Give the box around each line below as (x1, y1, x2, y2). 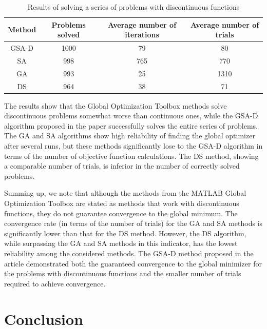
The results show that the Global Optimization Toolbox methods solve (4, 100, 227, 111)
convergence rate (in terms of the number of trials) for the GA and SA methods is (4, 218, 263, 229)
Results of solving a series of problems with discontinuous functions (27, 2, 240, 12)
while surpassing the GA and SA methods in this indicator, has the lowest (4, 238, 238, 249)
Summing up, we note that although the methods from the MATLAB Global (4, 188, 246, 198)
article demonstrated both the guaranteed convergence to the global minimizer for (4, 258, 262, 269)
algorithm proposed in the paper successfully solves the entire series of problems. (4, 120, 258, 131)
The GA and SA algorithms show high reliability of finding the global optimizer (4, 130, 255, 141)
